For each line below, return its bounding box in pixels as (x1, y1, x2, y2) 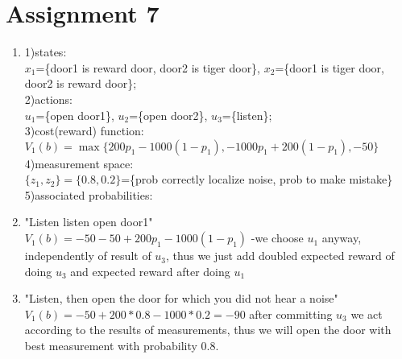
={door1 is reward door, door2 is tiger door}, (35, 59, 261, 76)
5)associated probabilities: (24, 186, 153, 203)
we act (350, 305, 383, 322)
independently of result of (24, 247, 151, 264)
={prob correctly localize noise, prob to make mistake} (121, 171, 393, 188)
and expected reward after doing (70, 262, 230, 279)
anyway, (321, 229, 362, 246)
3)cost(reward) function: (24, 122, 144, 139)
